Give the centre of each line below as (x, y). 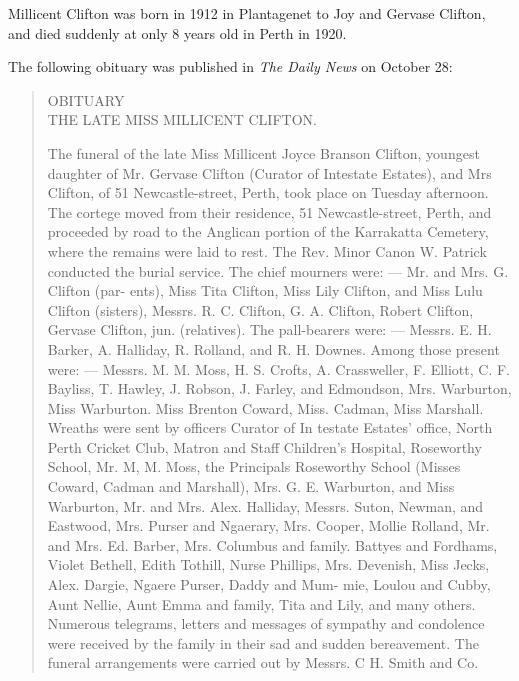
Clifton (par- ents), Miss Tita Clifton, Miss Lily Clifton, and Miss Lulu (265, 290)
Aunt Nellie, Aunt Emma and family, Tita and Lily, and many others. (261, 603)
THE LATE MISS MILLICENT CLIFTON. (182, 119)
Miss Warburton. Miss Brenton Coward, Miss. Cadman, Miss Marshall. (265, 407)
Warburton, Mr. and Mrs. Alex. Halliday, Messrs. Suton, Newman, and (265, 505)
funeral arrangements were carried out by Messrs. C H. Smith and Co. (263, 662)
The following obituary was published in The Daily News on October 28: (230, 66)
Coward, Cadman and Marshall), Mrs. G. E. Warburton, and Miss (251, 486)
